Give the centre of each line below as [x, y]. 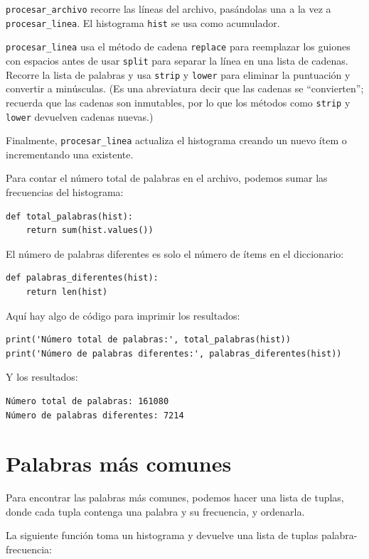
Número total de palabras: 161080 [87, 401]
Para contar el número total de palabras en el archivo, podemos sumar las [167, 178]
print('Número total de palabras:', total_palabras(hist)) [148, 340]
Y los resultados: [42, 377]
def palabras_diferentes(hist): [82, 278]
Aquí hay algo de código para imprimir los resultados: [123, 315]
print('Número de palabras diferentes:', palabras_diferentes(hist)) [174, 353]
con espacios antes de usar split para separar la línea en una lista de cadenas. [177, 60]
